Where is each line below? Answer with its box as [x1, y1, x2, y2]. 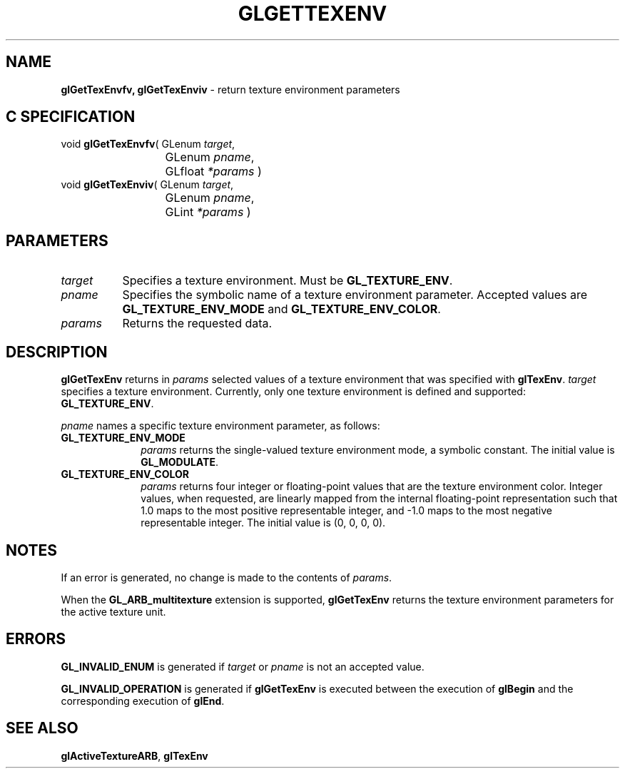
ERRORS [6, 630, 66, 648]
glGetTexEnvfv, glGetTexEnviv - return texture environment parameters [61, 83, 400, 96]
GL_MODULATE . [141, 456, 218, 469]
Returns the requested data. [122, 316, 273, 331]
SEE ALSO [6, 719, 78, 738]
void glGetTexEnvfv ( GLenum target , [61, 138, 235, 151]
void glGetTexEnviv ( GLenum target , [61, 178, 234, 191]
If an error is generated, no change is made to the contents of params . [61, 571, 392, 584]
